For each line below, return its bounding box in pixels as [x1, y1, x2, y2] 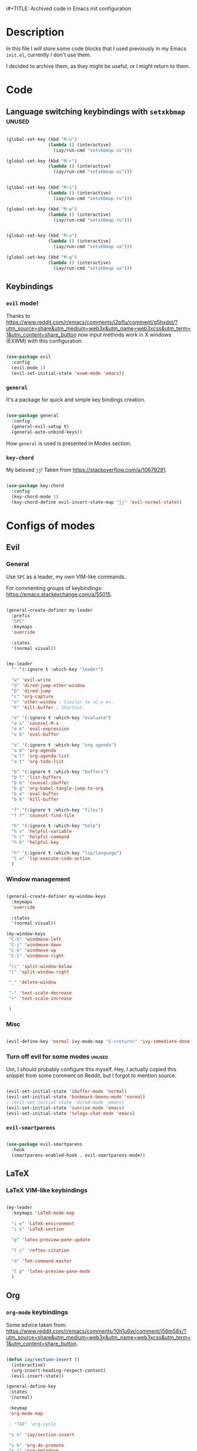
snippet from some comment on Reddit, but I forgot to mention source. [6, 1072, 177, 1079]
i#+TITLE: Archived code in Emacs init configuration [6, 5, 132, 12]
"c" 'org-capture [11, 693, 54, 699]
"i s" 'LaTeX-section [11, 1226, 64, 1232]
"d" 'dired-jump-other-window [11, 683, 85, 689]
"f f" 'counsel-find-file [11, 812, 75, 819]
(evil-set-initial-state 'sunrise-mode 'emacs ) [6, 1105, 125, 1111]
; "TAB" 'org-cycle [8, 1421, 57, 1427]
